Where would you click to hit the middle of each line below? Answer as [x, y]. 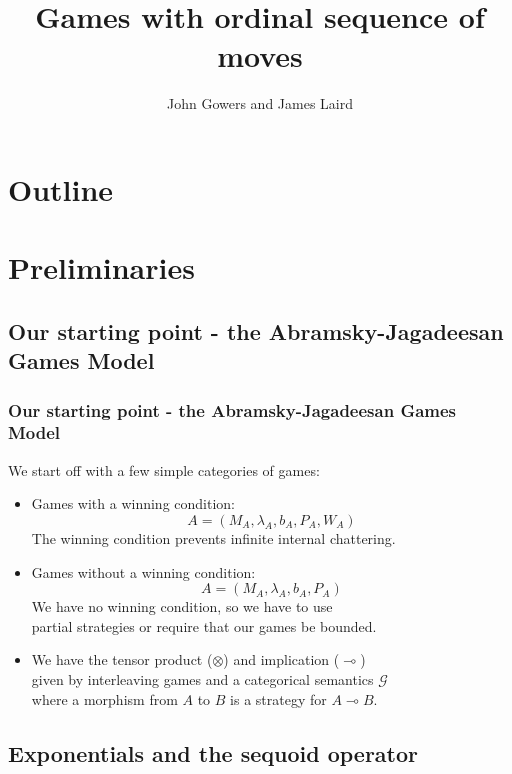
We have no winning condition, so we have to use [182, 606]
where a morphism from [104, 698]
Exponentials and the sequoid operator [213, 752]
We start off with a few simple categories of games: [164, 469]
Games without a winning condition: [143, 571]
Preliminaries [101, 267]
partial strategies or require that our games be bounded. [204, 625]
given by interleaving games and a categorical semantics [202, 678]
